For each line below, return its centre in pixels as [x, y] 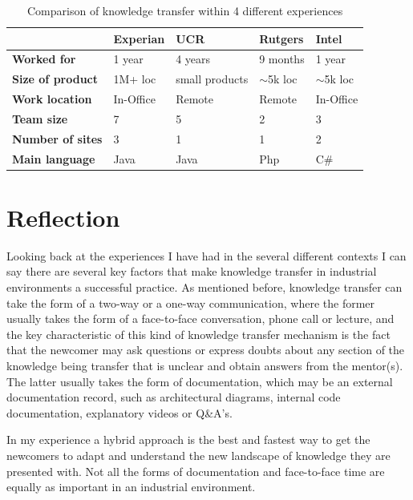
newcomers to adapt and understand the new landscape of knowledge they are [198, 455]
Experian [139, 38]
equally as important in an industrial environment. [131, 487]
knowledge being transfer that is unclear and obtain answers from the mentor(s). [205, 366]
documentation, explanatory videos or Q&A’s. [119, 412]
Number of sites [57, 138]
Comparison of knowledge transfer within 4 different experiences [185, 10]
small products [212, 79]
